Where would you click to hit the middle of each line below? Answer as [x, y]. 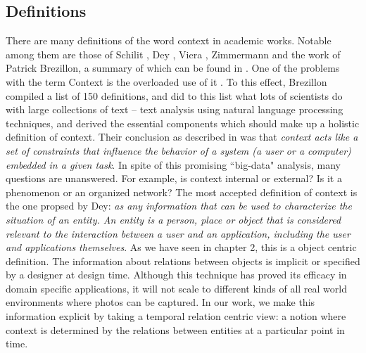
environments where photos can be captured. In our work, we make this [160, 302]
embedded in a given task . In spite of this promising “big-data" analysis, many [173, 164]
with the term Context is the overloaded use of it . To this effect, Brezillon [166, 81]
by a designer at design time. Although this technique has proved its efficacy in [176, 275]
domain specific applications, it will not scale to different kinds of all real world [176, 288]
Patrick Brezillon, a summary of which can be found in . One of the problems [173, 68]
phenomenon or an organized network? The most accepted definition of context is [182, 192]
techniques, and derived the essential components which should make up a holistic [183, 123]
